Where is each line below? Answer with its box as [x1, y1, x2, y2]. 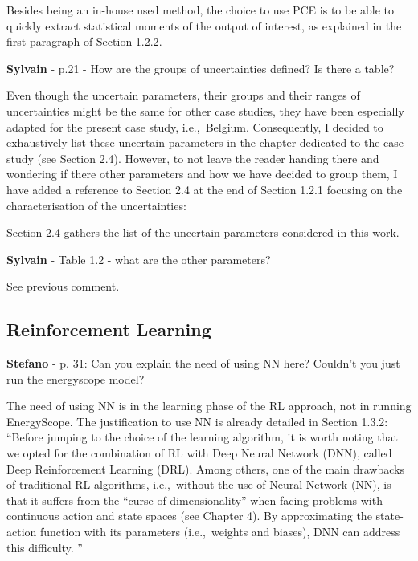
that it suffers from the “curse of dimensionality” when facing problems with [6, 491, 383, 508]
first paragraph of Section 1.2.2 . [6, 33, 162, 50]
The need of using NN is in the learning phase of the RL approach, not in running [6, 397, 412, 414]
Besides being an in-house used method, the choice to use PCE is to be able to [6, 2, 395, 18]
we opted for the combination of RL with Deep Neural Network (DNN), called [6, 445, 392, 461]
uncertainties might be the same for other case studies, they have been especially [6, 102, 404, 119]
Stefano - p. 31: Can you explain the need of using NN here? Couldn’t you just [6, 355, 400, 372]
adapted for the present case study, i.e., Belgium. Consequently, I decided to [6, 118, 383, 135]
